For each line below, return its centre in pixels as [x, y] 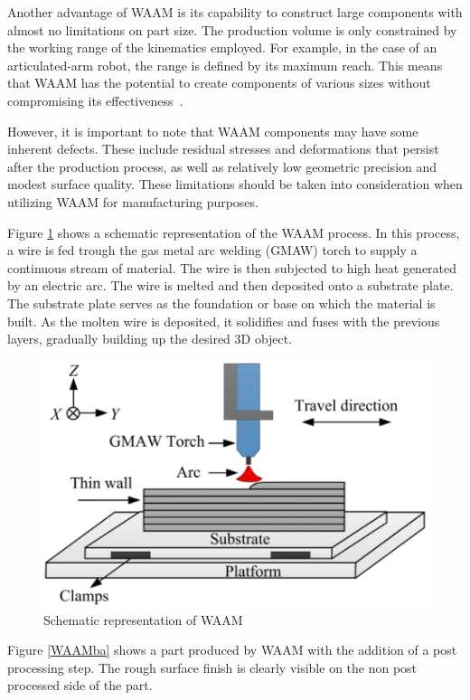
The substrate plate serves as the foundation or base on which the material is [221, 303]
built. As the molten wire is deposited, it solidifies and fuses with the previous [224, 321]
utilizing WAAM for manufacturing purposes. [133, 201]
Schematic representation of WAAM [143, 619]
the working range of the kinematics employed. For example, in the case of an [222, 47]
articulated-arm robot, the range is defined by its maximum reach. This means [225, 65]
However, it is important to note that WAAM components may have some [213, 131]
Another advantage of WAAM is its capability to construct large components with [235, 12]
